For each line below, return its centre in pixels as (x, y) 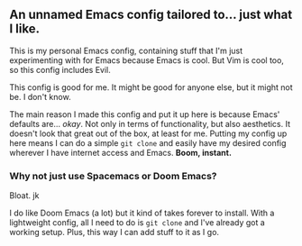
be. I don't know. (40, 96)
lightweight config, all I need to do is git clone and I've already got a (137, 223)
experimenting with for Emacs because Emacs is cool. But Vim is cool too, (146, 60)
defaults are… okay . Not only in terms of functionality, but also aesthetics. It (150, 123)
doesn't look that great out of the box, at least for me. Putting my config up (148, 133)
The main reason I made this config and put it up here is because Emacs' (145, 114)
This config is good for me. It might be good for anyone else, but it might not (151, 87)
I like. (25, 29)
